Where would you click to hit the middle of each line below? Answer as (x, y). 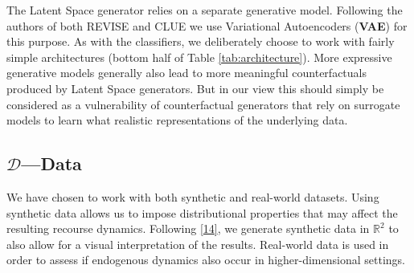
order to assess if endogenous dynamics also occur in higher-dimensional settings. (206, 260)
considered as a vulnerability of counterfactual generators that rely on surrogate (203, 104)
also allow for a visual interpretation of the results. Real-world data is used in (198, 244)
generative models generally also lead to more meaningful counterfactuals (187, 73)
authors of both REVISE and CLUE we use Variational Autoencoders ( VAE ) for (207, 25)
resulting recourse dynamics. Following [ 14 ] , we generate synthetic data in (188, 228)
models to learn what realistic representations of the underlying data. (177, 120)
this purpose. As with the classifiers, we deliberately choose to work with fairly (201, 41)
